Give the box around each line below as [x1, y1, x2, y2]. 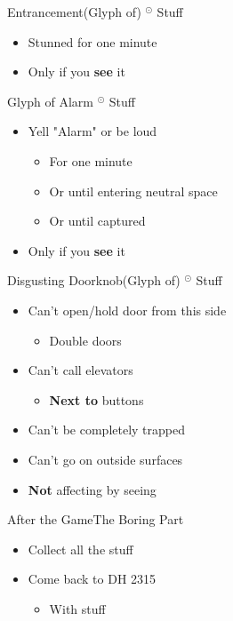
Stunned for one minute [28, 32, 157, 51]
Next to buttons [49, 390, 144, 409]
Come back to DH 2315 [28, 569, 157, 588]
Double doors [49, 330, 122, 349]
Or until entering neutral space [49, 181, 218, 200]
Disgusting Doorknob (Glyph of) [7, 271, 181, 290]
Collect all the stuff [28, 539, 133, 558]
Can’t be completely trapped [28, 420, 186, 439]
